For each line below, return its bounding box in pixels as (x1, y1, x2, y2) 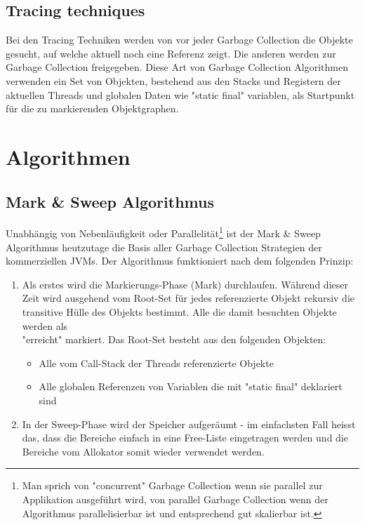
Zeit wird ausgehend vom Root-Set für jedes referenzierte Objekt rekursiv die (22, 291, 354, 305)
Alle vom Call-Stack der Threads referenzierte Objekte (39, 355, 274, 370)
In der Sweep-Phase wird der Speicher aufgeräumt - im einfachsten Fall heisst (22, 416, 356, 431)
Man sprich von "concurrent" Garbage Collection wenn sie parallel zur (22, 478, 323, 493)
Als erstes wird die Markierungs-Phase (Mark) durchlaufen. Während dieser (22, 277, 348, 291)
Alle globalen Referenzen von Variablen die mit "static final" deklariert (39, 379, 343, 394)
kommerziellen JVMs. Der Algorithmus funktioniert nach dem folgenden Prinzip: (6, 253, 354, 268)
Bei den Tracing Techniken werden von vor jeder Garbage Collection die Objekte (6, 32, 353, 47)
